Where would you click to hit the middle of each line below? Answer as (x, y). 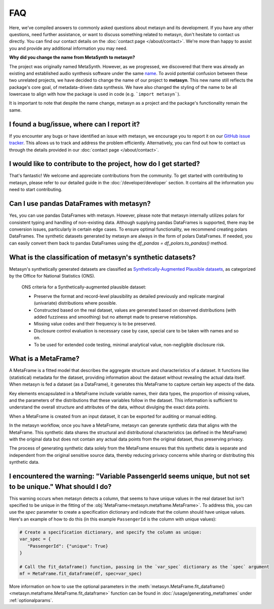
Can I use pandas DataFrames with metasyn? (80, 204)
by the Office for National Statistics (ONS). (52, 276)
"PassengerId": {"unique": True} (68, 546)
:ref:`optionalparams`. (31, 600)
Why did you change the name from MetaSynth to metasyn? (72, 57)
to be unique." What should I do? (60, 487)
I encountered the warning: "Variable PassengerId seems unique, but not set (130, 476)
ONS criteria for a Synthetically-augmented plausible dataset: (84, 287)
